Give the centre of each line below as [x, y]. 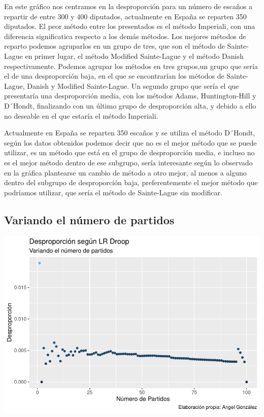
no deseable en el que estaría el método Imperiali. [81, 115]
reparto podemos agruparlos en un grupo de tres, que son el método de [114, 46]
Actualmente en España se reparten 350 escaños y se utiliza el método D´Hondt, [130, 133]
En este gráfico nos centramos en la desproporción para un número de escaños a [128, 6]
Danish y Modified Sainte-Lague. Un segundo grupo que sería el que [133, 85]
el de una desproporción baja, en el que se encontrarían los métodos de [114, 76]
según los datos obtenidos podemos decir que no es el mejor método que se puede [130, 142]
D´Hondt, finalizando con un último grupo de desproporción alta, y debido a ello [130, 105]
